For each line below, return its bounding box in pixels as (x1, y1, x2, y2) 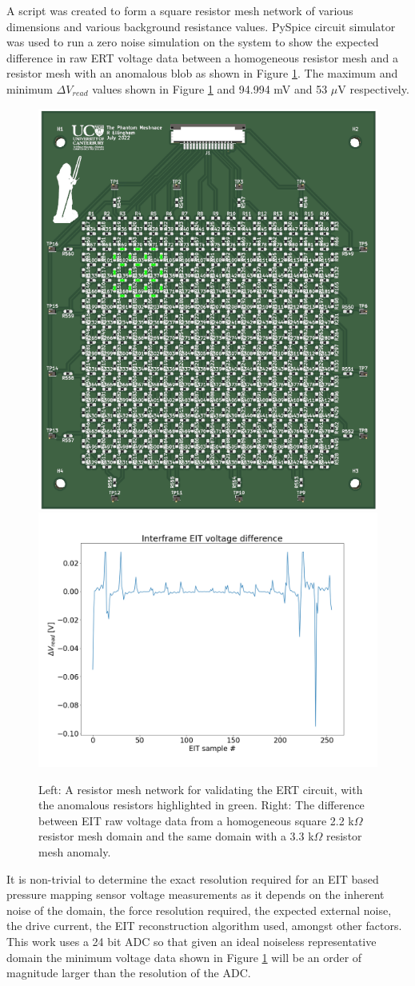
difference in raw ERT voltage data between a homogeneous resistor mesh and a (6, 49, 399, 66)
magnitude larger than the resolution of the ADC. (6, 964, 251, 981)
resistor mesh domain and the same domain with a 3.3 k (38, 828, 314, 844)
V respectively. (337, 80, 409, 97)
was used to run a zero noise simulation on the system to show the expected (6, 34, 379, 50)
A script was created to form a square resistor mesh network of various (6, 2, 353, 18)
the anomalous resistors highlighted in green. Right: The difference (38, 796, 365, 813)
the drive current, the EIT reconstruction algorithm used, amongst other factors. (6, 917, 402, 934)
